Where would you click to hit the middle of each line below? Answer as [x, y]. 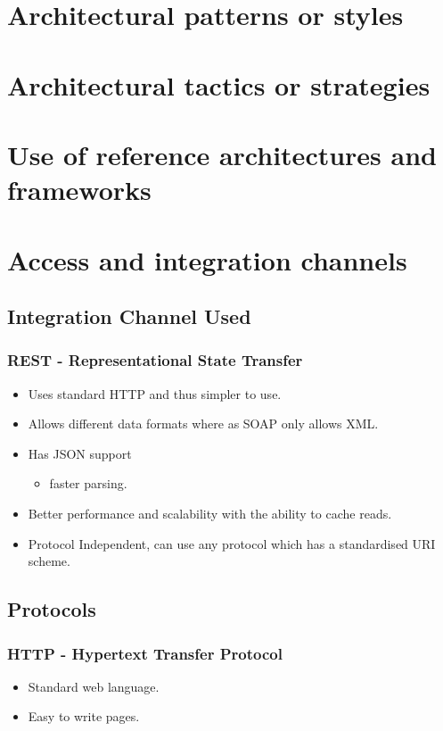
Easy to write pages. [84, 716]
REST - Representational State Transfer [155, 360]
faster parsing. [88, 483]
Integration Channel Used [129, 316]
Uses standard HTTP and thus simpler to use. [155, 393]
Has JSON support [80, 453]
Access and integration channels [207, 259]
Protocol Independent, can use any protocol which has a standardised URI [232, 543]
